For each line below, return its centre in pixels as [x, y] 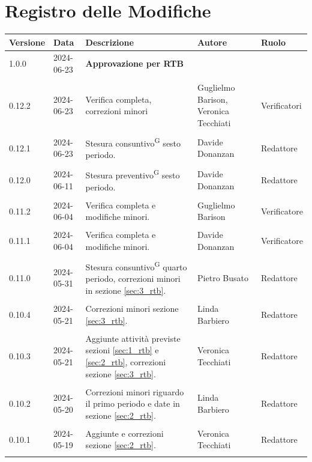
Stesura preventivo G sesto [133, 174]
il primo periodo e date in [133, 403]
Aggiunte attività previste [133, 338]
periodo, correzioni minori [133, 278]
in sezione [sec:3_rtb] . [126, 290]
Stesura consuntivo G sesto [133, 142]
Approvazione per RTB [134, 63]
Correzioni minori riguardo [135, 391]
